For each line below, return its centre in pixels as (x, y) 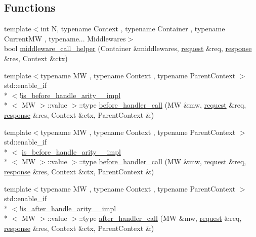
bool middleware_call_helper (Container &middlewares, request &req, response (128, 48)
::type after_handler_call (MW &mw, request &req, (160, 218)
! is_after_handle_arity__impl (68, 208)
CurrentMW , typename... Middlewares (65, 38)
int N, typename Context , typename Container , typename (133, 29)
